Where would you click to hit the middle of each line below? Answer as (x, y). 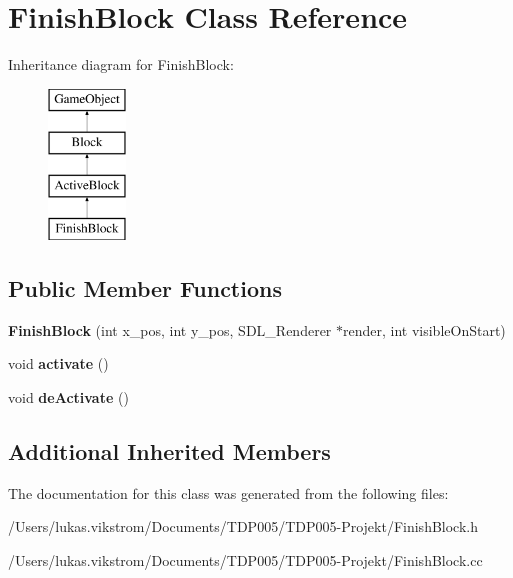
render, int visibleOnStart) (424, 329)
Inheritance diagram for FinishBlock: (121, 64)
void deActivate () (68, 396)
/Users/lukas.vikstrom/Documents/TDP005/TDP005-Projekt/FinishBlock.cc (245, 559)
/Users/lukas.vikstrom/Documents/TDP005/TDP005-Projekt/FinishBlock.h (243, 526)
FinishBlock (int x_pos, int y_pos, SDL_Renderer (170, 329)
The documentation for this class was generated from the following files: (228, 492)
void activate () (58, 363)
